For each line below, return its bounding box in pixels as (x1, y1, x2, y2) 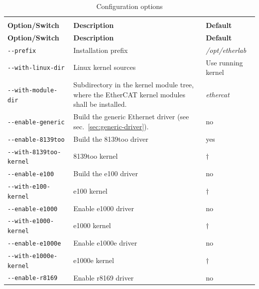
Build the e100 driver (73, 168, 138, 179)
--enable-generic (7, 118, 65, 126)
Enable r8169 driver (73, 272, 134, 283)
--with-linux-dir (7, 64, 65, 72)
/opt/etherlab (206, 44, 247, 55)
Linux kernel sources (73, 62, 136, 72)
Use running (206, 57, 243, 67)
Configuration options (96, 1, 163, 11)
